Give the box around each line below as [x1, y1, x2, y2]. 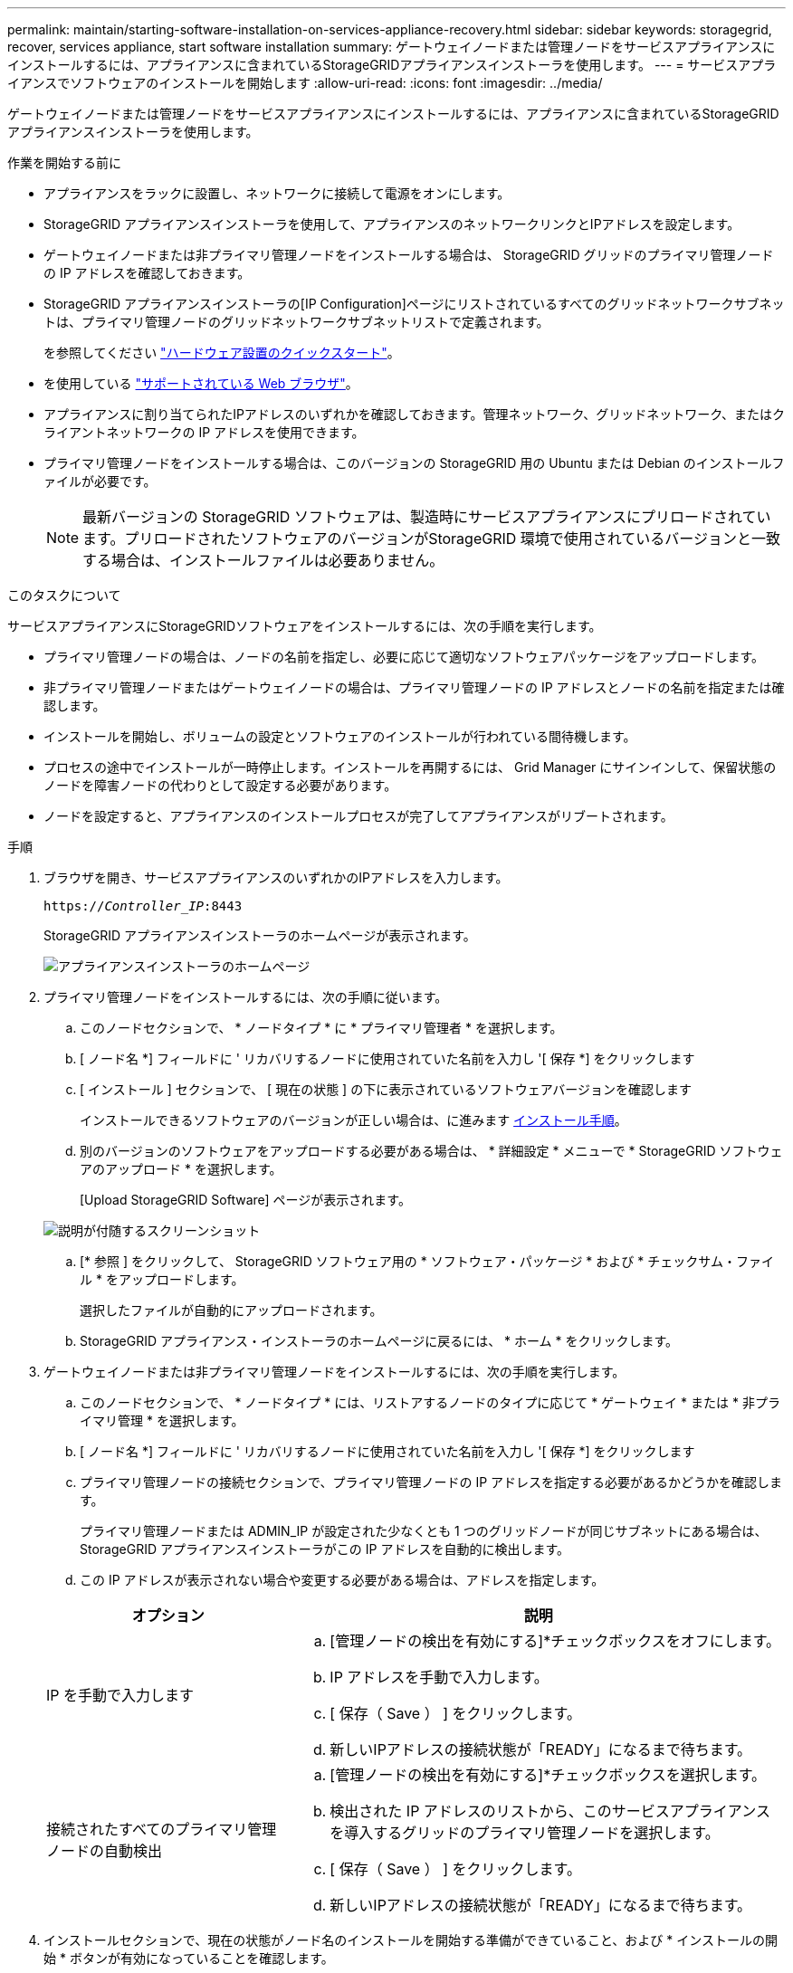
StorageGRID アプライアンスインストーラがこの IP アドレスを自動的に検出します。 [80, 1541, 570, 1557]
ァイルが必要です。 [43, 473, 157, 489]
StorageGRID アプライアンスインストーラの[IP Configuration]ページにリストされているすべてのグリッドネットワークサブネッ [43, 296, 785, 311]
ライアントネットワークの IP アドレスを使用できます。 [43, 424, 365, 440]
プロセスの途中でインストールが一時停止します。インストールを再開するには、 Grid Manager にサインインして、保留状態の [43, 759, 777, 775]
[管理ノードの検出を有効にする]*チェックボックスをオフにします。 [330, 1632, 781, 1650]
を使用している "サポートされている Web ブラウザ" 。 [43, 376, 358, 391]
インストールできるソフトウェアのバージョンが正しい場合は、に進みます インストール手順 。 [80, 1112, 627, 1128]
